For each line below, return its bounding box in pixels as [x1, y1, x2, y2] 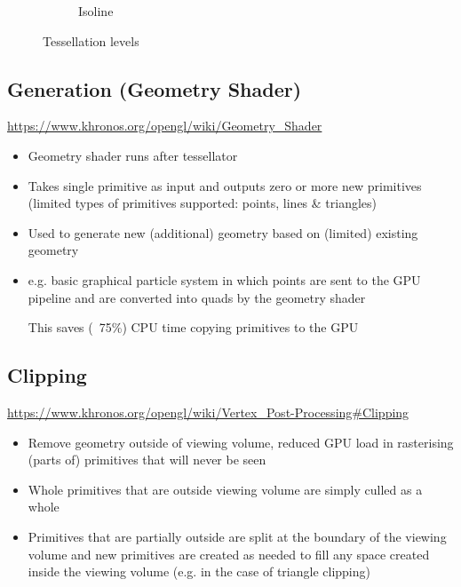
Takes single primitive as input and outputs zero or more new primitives [28, 176, 422, 194]
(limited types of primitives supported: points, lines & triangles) [28, 194, 378, 212]
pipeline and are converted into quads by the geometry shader [28, 288, 366, 306]
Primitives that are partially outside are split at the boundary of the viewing [28, 527, 447, 545]
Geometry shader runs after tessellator [28, 146, 238, 164]
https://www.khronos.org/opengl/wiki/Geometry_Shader [7, 116, 322, 135]
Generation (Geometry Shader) [7, 75, 302, 102]
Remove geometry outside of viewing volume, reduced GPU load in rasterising [28, 432, 454, 451]
